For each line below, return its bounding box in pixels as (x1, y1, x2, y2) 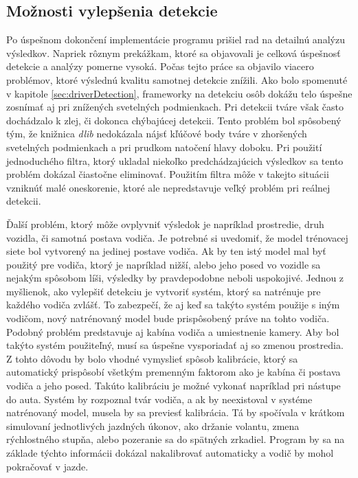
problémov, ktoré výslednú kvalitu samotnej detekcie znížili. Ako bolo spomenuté (6, 72, 348, 87)
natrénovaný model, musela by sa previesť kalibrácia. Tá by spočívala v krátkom (6, 405, 345, 420)
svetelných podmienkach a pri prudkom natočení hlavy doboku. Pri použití (6, 139, 322, 154)
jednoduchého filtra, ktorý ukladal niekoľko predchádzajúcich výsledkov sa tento (6, 153, 344, 168)
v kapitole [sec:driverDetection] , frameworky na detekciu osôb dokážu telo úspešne (6, 86, 353, 100)
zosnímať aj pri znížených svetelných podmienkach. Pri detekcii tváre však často (6, 100, 344, 114)
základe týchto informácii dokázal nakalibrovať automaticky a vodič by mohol (6, 446, 334, 460)
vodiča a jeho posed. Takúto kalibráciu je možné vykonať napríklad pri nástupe (6, 378, 341, 393)
